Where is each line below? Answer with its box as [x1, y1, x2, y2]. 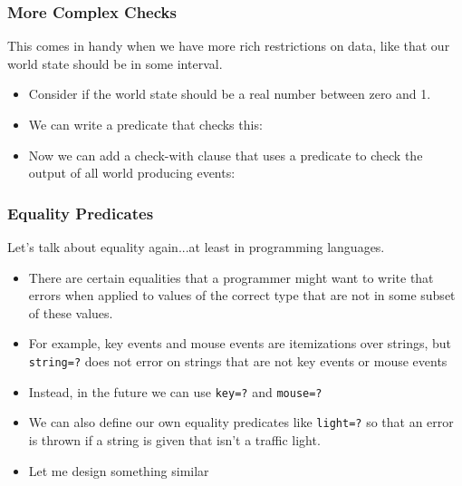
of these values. [28, 303, 113, 322]
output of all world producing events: [28, 163, 236, 182]
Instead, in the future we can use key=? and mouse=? [28, 382, 322, 401]
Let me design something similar [28, 461, 209, 480]
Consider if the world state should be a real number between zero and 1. [28, 84, 431, 103]
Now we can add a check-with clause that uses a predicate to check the [28, 145, 423, 164]
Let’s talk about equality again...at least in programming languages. [7, 238, 385, 256]
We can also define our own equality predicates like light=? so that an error [28, 413, 454, 432]
